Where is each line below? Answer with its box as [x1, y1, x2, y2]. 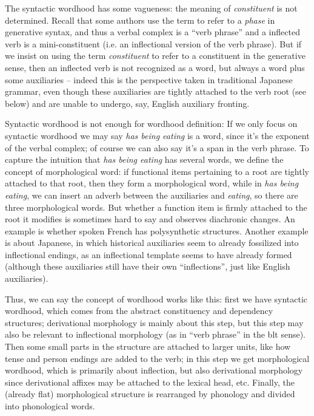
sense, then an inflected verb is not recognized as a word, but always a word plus [5, 61, 305, 73]
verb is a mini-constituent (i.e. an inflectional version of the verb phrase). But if [5, 37, 302, 50]
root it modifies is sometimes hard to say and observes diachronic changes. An [5, 213, 295, 225]
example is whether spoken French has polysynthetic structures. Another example [5, 224, 309, 237]
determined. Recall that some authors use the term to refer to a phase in [5, 13, 275, 26]
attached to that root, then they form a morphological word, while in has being [5, 177, 299, 189]
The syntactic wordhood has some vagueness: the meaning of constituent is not [5, 2, 298, 14]
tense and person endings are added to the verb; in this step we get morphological [5, 352, 310, 364]
